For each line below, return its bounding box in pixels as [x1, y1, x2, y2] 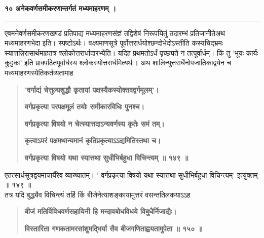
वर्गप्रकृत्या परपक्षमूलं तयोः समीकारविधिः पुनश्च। [24, 101, 144, 112]
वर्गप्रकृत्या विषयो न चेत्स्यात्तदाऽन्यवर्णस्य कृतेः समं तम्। [24, 118, 165, 129]
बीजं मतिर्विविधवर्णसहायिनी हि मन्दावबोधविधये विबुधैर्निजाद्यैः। [24, 206, 177, 217]
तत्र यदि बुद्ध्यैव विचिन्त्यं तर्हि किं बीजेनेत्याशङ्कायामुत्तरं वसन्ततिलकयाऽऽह [5, 189, 191, 200]
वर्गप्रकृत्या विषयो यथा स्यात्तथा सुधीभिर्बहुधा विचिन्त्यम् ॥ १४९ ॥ [24, 152, 188, 163]
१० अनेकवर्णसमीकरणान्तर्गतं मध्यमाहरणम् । [5, 3, 117, 13]
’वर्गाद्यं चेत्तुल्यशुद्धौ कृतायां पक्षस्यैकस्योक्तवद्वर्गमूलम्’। [24, 84, 159, 95]
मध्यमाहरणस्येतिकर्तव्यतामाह [5, 67, 73, 77]
